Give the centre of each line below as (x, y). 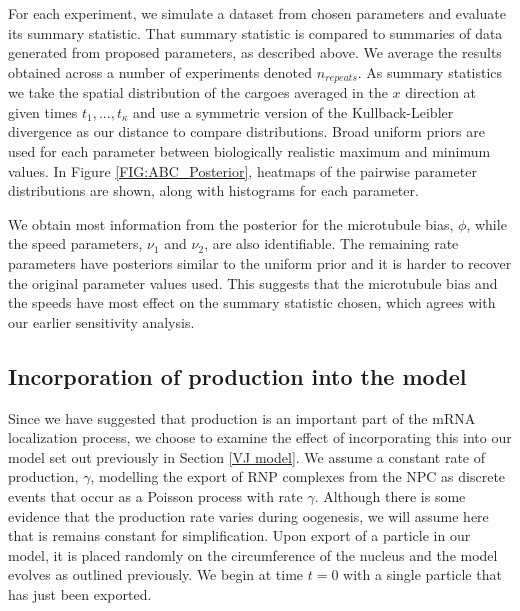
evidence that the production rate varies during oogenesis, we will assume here (248, 515)
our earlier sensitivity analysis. (101, 321)
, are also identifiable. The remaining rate (331, 243)
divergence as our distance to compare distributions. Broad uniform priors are (246, 131)
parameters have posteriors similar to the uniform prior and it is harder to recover (260, 262)
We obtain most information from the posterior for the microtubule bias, (231, 223)
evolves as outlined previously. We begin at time (156, 574)
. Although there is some (390, 495)
